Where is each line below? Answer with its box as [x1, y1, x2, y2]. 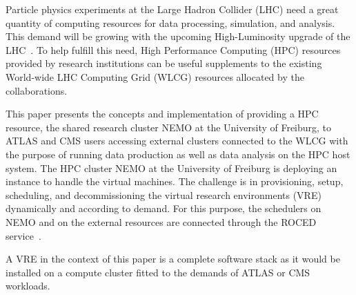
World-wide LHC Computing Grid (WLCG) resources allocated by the [6, 69, 304, 84]
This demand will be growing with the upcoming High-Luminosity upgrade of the [6, 29, 350, 44]
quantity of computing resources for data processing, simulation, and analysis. [6, 15, 335, 30]
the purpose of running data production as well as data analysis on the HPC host [6, 146, 350, 161]
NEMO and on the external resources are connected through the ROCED [6, 214, 317, 229]
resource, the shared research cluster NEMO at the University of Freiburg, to [6, 120, 332, 134]
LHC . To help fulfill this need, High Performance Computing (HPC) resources [6, 42, 341, 57]
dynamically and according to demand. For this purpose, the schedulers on [6, 201, 322, 216]
